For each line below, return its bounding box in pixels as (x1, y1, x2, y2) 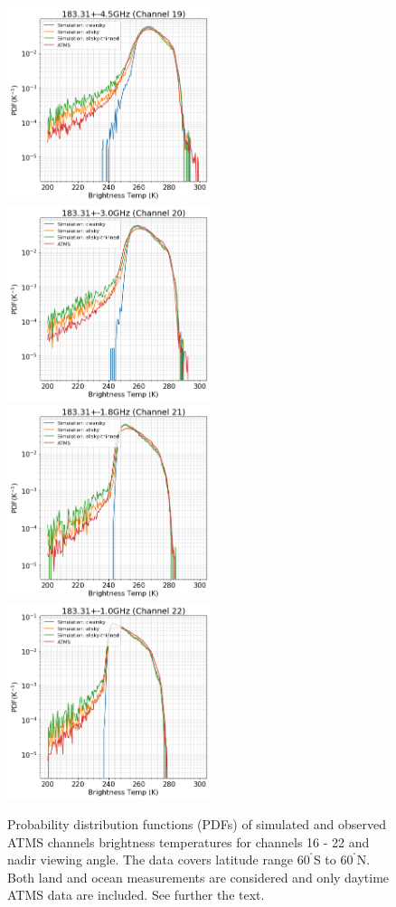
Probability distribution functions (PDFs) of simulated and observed (7, 815, 387, 834)
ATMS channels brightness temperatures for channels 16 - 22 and (7, 832, 370, 851)
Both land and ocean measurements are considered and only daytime (7, 867, 390, 886)
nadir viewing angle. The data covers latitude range (7, 850, 293, 869)
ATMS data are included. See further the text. (7, 885, 265, 904)
